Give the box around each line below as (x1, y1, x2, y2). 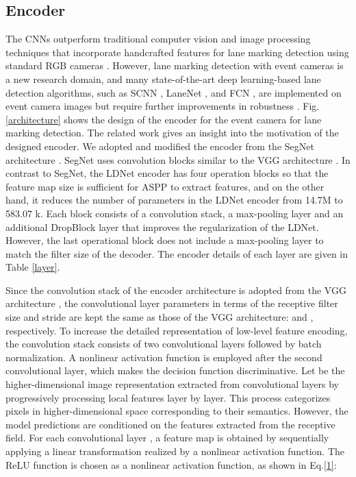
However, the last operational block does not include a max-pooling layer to (5, 233, 324, 247)
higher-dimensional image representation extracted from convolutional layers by (5, 377, 339, 391)
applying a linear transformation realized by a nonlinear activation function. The (5, 444, 345, 458)
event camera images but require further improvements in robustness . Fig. (5, 99, 320, 113)
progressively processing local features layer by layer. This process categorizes (5, 390, 331, 404)
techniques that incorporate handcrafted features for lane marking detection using (5, 45, 349, 59)
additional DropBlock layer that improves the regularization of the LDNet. (5, 219, 319, 234)
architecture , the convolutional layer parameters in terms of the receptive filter (5, 296, 338, 310)
